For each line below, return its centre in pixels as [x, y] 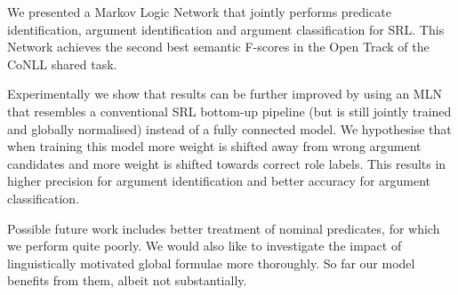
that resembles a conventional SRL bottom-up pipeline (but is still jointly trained [229, 111]
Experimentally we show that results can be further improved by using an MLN [225, 94]
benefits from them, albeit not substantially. [127, 280]
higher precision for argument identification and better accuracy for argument [219, 181]
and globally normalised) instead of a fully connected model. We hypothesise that [229, 128]
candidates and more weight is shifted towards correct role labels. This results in [227, 163]
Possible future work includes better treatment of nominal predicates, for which [224, 228]
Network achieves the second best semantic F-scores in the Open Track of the [218, 47]
